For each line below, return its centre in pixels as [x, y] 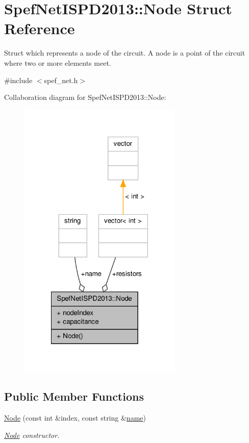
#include [18, 80]
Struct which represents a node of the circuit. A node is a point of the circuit [125, 53]
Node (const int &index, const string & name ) [75, 418]
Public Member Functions [74, 396]
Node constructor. [32, 435]
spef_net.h [61, 80]
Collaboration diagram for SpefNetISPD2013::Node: [85, 97]
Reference [40, 28]
